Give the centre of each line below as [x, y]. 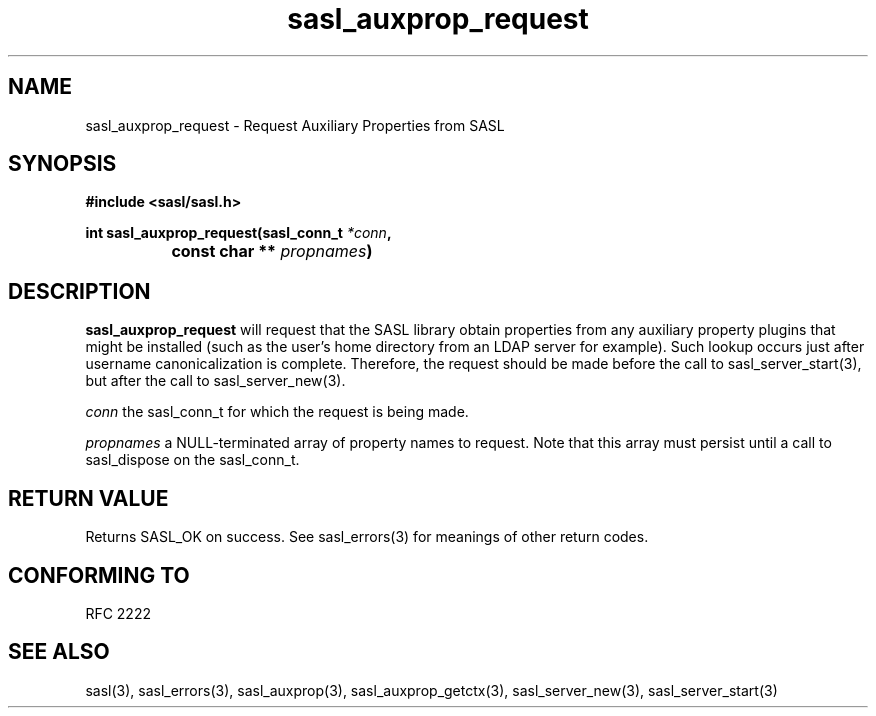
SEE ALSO [59, 652]
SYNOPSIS [62, 164]
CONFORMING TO [99, 575]
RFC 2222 [118, 613]
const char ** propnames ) [272, 251]
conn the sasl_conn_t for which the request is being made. [277, 412]
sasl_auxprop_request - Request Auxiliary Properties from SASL [295, 125]
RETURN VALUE [88, 498]
